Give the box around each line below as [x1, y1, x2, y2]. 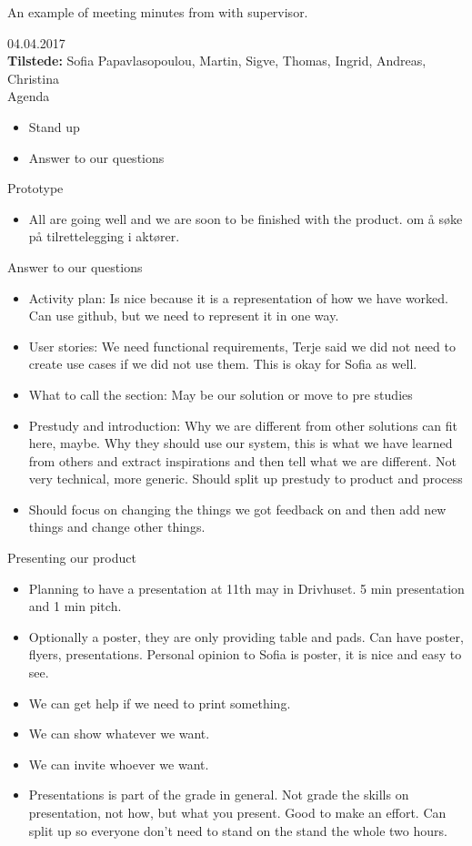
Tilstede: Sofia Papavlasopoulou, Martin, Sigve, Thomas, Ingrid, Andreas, [7, 51, 427, 70]
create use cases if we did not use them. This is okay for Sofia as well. [28, 354, 417, 373]
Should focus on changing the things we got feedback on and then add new [28, 499, 447, 518]
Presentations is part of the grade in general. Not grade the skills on [28, 785, 409, 804]
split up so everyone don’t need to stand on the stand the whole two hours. [28, 821, 447, 840]
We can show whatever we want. [28, 724, 210, 743]
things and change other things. [28, 517, 206, 536]
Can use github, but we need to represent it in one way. [28, 306, 339, 325]
